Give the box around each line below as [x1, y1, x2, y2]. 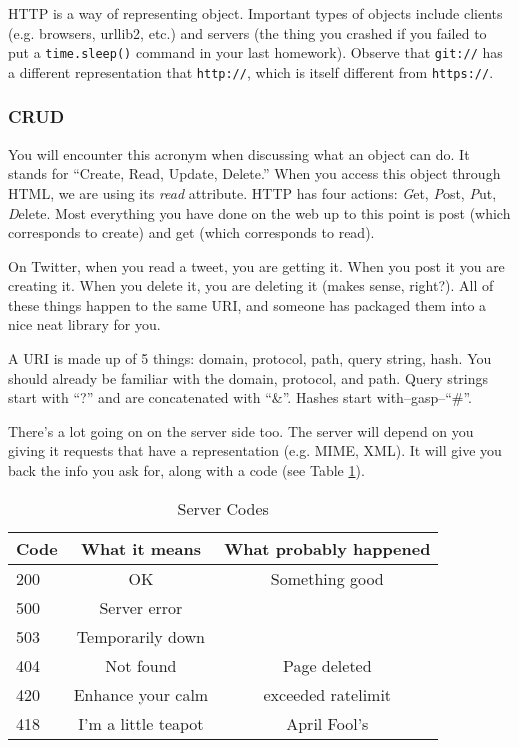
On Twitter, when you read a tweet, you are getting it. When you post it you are [8, 255, 505, 276]
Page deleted [282, 653, 372, 677]
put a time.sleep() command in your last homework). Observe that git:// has [8, 42, 503, 63]
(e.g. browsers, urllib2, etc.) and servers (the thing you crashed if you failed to [8, 22, 487, 43]
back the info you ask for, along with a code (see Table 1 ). [8, 460, 365, 481]
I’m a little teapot [78, 711, 204, 735]
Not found [105, 653, 177, 677]
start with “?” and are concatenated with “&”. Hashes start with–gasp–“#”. [8, 387, 473, 408]
